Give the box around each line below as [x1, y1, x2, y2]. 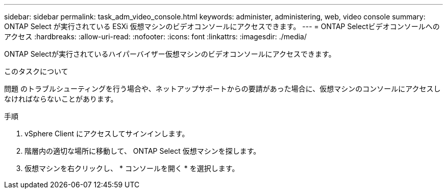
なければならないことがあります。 [4, 94, 118, 103]
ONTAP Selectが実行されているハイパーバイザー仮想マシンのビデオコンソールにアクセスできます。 [4, 50, 336, 58]
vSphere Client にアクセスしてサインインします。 [24, 129, 189, 138]
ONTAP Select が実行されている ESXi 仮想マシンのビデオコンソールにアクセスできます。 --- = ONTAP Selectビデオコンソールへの [4, 22, 440, 31]
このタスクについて [4, 67, 68, 76]
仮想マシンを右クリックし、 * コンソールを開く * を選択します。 [24, 164, 239, 173]
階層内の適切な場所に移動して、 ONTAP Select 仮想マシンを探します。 [24, 147, 261, 155]
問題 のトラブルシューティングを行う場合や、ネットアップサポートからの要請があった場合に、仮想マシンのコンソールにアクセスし [4, 84, 441, 93]
